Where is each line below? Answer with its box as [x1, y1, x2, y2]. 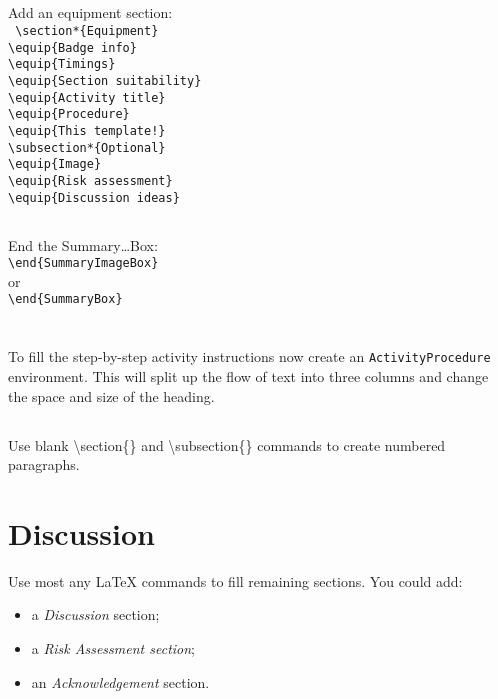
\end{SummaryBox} [8, 292, 123, 307]
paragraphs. [8, 454, 80, 475]
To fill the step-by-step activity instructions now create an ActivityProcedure [8, 346, 491, 367]
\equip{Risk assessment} [8, 173, 173, 188]
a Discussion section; [31, 604, 160, 625]
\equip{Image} [8, 157, 102, 172]
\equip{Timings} [8, 57, 116, 72]
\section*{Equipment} [15, 23, 159, 38]
